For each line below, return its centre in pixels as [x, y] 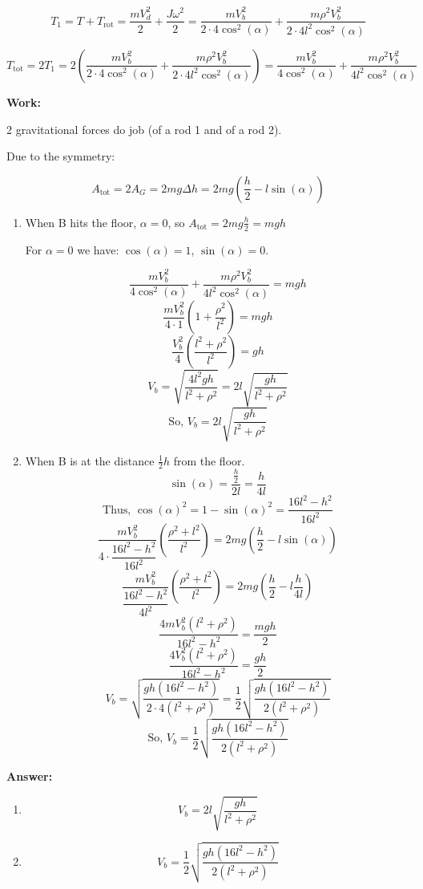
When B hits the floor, [81, 222]
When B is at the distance [90, 460]
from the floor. [209, 460]
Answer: [30, 776]
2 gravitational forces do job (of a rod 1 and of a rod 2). [144, 129]
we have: [98, 249]
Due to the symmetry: [61, 156]
